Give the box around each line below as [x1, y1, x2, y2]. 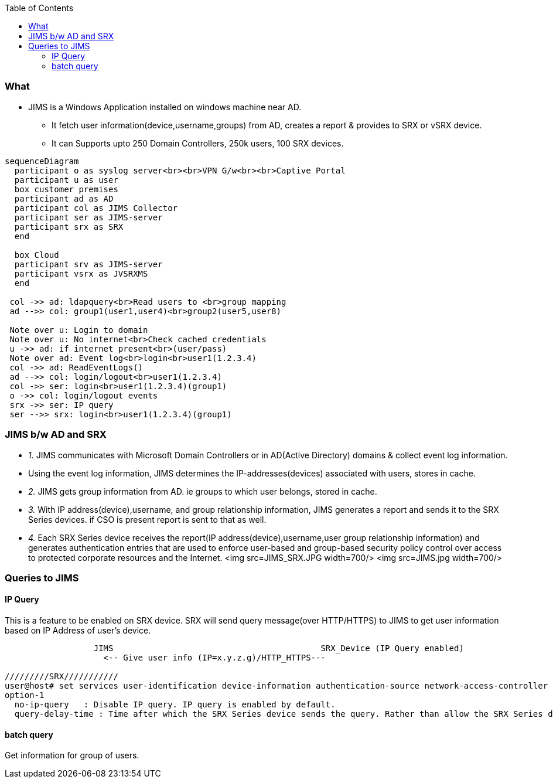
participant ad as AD [14, 193, 114, 203]
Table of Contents [5, 3, 74, 13]
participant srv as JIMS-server [14, 259, 163, 269]
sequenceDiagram [5, 156, 79, 166]
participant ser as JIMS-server [14, 212, 163, 222]
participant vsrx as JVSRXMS [14, 268, 148, 278]
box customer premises [14, 184, 118, 194]
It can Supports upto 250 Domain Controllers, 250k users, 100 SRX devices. [52, 138, 344, 148]
